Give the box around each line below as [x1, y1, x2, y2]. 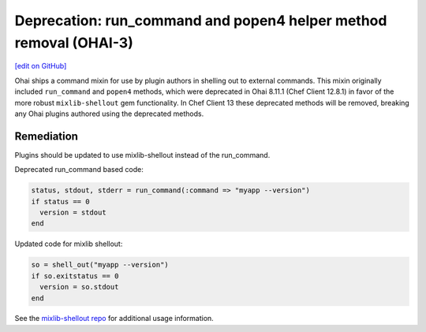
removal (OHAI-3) [14, 34, 133, 51]
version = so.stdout [39, 282, 119, 292]
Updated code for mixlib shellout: [14, 239, 123, 248]
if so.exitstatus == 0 [31, 271, 119, 280]
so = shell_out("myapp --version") [31, 260, 169, 270]
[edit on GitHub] [14, 62, 67, 71]
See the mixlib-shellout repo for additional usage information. [14, 314, 215, 323]
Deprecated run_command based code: [14, 165, 144, 174]
